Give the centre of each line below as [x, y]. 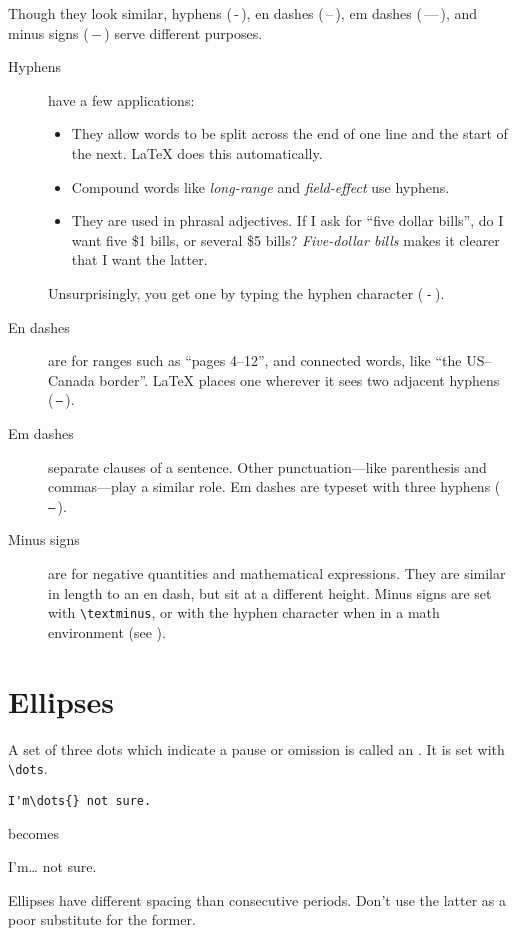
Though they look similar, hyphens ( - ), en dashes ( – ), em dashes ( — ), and [243, 13]
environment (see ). [107, 631]
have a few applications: [121, 99]
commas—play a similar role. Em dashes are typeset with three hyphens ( [274, 486]
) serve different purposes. [183, 32]
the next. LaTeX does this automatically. [197, 152]
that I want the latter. [139, 259]
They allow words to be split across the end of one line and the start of [289, 133]
